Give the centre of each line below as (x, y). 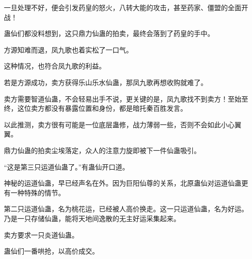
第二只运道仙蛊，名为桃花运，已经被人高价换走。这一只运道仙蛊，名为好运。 (126, 209)
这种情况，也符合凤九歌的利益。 (55, 66)
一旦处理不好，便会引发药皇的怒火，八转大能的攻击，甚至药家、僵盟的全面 (123, 7)
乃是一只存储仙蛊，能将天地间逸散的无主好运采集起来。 (92, 218)
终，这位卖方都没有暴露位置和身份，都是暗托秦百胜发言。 (95, 108)
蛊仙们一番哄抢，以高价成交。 (51, 251)
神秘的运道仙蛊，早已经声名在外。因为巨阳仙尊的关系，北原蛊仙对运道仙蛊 (123, 183)
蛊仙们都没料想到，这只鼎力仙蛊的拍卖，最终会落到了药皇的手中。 (109, 33)
